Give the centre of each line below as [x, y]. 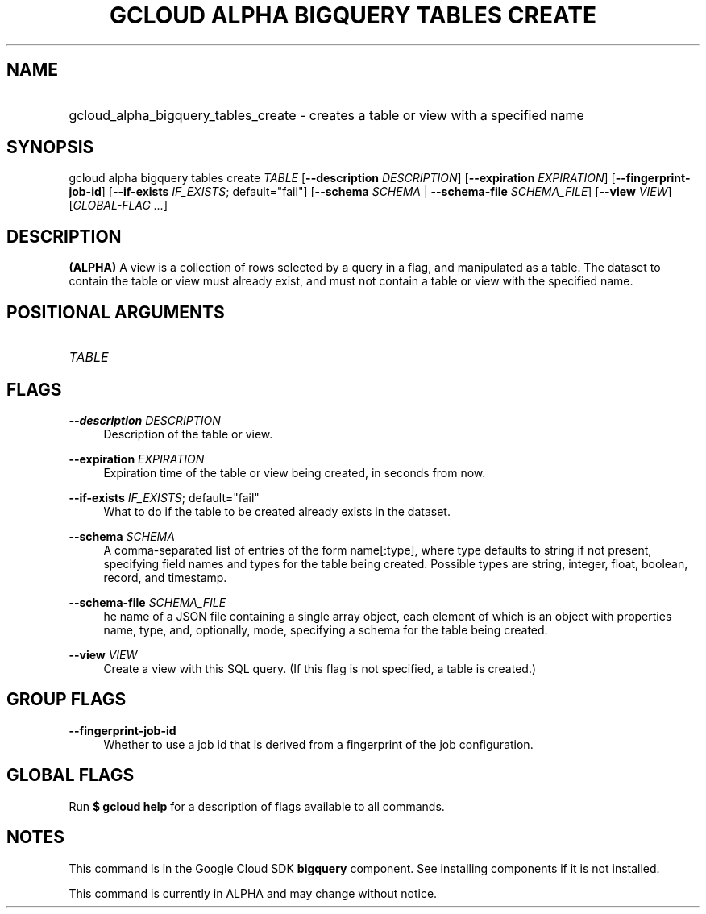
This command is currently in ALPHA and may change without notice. [253, 893]
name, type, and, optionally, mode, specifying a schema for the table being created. [326, 629]
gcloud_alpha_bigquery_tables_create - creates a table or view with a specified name [326, 115]
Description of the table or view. [188, 434]
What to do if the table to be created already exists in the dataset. [277, 511]
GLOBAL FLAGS [71, 775]
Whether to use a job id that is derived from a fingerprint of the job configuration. [318, 744]
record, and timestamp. [165, 577]
